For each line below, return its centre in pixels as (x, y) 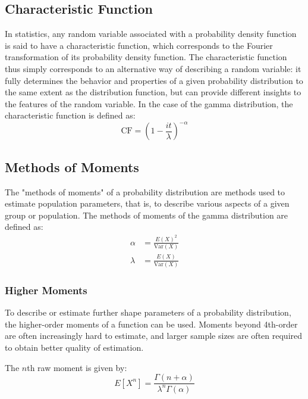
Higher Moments (46, 290)
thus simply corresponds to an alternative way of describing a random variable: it (153, 68)
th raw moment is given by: (77, 367)
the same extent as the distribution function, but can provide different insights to (153, 92)
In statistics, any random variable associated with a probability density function (151, 34)
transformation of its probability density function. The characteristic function (146, 57)
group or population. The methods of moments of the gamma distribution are (147, 215)
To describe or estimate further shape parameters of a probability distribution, (148, 312)
